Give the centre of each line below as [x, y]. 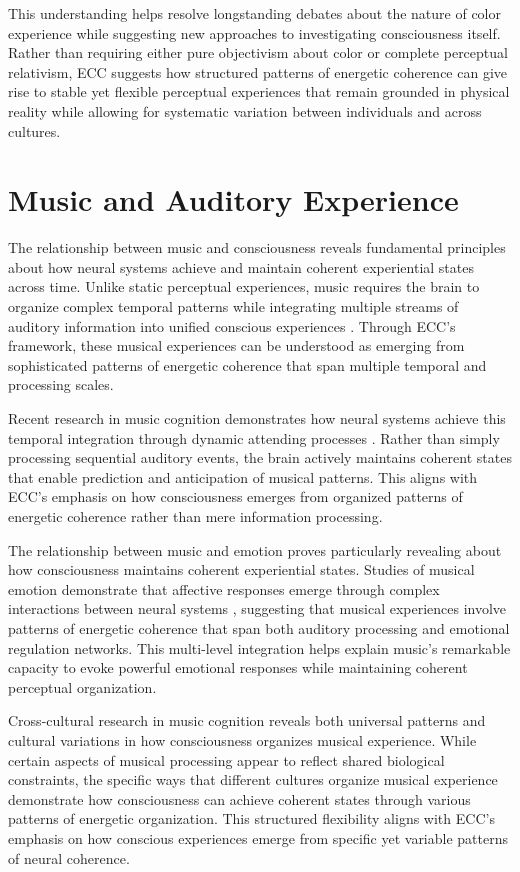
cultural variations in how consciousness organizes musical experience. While [242, 739]
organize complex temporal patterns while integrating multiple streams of [233, 306]
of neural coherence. [69, 857]
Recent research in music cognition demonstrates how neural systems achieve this [257, 418]
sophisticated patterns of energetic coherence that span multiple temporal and [247, 364]
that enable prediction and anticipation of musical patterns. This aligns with [243, 476]
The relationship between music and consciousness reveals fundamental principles [257, 247]
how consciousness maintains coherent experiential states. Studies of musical [241, 569]
